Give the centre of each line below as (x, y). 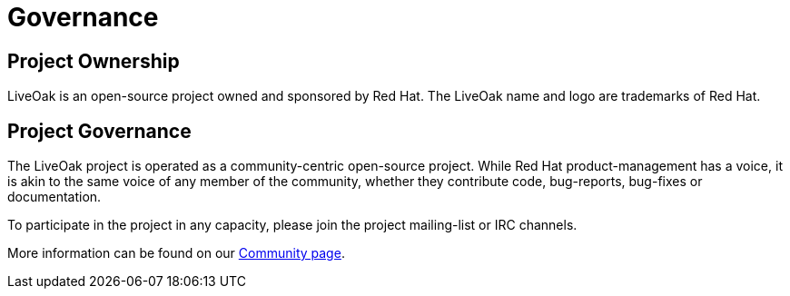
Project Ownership (94, 61)
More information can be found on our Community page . (176, 253)
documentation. (54, 197)
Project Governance (99, 131)
